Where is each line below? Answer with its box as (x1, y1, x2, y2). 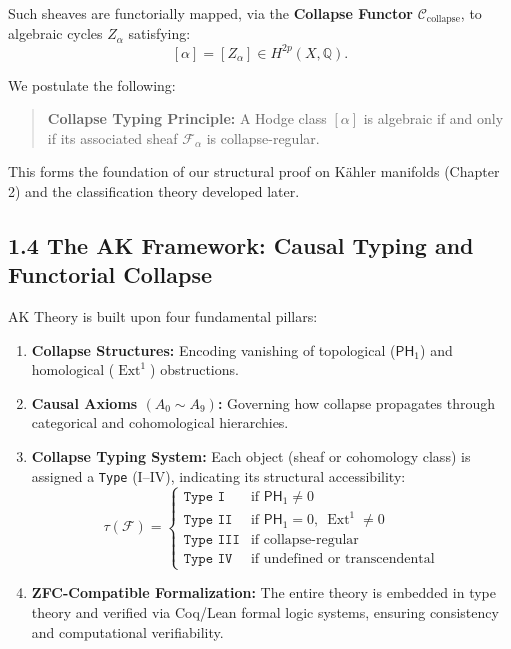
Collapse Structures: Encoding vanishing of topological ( (31, 339, 396, 360)
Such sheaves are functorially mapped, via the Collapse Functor (8, 3, 413, 23)
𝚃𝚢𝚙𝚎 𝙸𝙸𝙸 (183, 533, 240, 548)
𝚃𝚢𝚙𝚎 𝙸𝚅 (183, 552, 233, 567)
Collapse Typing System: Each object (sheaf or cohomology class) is (31, 446, 471, 467)
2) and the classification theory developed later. (8, 180, 300, 201)
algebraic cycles (8, 23, 103, 44)
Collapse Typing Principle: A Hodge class (47, 108, 327, 129)
